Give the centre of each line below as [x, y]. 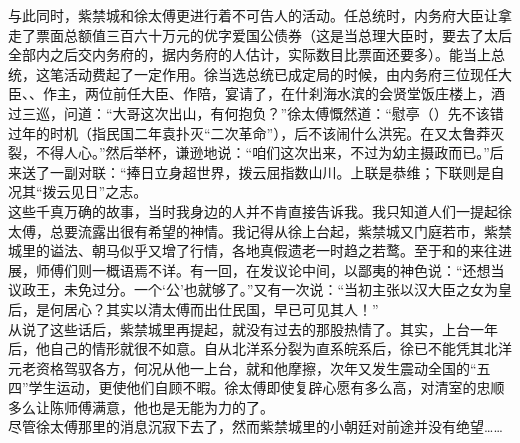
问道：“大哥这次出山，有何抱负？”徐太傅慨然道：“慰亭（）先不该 [276, 112]
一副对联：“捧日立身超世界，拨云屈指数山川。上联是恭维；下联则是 [270, 171]
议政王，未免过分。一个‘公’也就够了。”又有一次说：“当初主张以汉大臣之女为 [253, 289]
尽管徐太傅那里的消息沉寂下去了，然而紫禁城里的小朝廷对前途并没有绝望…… [255, 426]
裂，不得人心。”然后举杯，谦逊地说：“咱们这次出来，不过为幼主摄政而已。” [249, 152]
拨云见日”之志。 [95, 191]
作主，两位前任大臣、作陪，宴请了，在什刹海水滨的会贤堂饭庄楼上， [266, 93]
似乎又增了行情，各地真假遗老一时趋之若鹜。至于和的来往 [308, 250]
